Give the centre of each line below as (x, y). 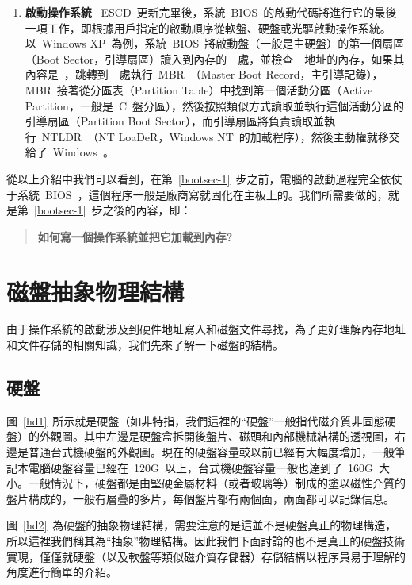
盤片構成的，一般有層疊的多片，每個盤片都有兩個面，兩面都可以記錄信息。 (200, 498)
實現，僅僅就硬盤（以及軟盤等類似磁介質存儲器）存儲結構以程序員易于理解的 (206, 556)
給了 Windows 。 (69, 152)
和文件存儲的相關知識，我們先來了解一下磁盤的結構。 (145, 345)
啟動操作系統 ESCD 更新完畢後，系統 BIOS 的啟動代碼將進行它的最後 (211, 12)
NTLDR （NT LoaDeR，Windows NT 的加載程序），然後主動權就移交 (221, 136)
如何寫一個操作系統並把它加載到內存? (135, 236)
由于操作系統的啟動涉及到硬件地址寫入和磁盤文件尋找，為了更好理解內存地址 (206, 329)
